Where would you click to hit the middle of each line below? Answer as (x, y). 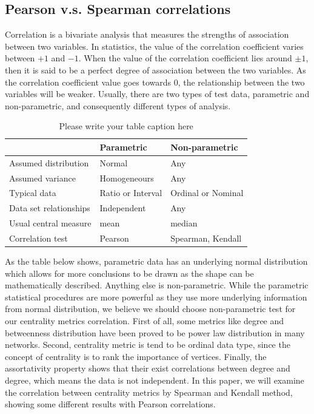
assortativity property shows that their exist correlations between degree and (148, 368)
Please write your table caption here (126, 126)
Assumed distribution (49, 162)
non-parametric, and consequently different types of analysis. (118, 105)
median (184, 223)
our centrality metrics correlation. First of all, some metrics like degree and (145, 321)
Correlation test (38, 238)
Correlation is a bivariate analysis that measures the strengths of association (147, 34)
